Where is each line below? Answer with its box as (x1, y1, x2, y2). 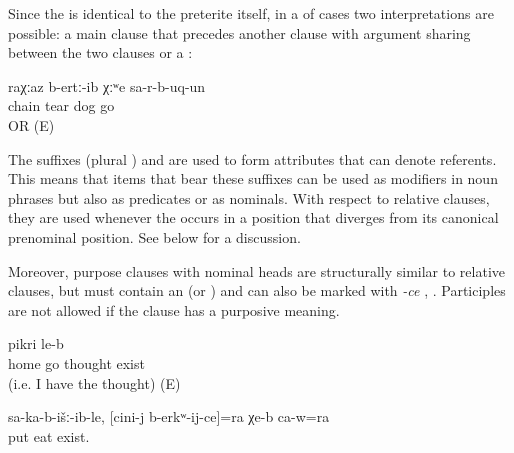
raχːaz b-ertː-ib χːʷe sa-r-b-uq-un (8, 75, 206, 96)
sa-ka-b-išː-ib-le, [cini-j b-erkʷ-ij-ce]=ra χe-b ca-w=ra (8, 406, 330, 427)
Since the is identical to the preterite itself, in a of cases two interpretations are (8, 3, 494, 23)
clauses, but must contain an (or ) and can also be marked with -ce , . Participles (8, 280, 506, 301)
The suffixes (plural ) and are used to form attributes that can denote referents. (8, 148, 497, 169)
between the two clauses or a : (8, 42, 193, 63)
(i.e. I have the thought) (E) (8, 372, 181, 393)
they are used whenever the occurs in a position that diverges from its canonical (8, 207, 499, 228)
